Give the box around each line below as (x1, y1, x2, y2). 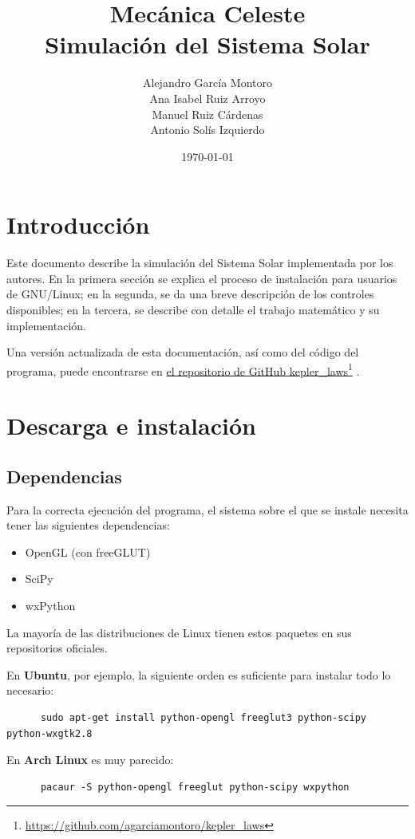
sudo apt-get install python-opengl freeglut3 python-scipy (40, 711, 367, 723)
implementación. (6, 317, 86, 333)
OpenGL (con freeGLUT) (25, 543, 151, 560)
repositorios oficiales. (6, 640, 108, 656)
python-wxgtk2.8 (6, 727, 93, 739)
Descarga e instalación (6, 409, 256, 442)
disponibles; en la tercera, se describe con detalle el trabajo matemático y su (6, 301, 380, 317)
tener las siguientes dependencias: (6, 517, 170, 534)
